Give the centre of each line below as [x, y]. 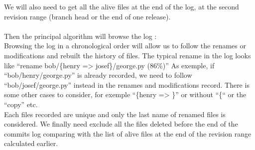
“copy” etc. [21, 104]
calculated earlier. [31, 143]
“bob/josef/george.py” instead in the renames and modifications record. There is [127, 84]
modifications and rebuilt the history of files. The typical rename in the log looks [127, 55]
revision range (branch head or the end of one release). [87, 16]
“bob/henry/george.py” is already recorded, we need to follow [98, 75]
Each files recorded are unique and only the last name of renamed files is [115, 114]
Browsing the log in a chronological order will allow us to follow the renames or [125, 46]
